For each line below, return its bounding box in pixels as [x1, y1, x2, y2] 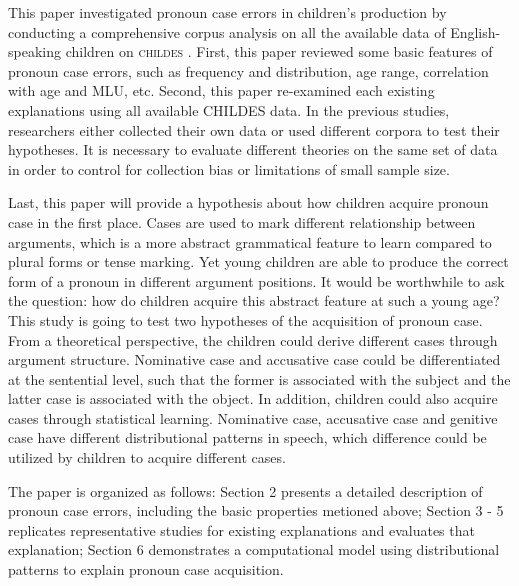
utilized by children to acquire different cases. [8, 447, 286, 468]
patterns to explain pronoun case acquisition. [8, 559, 284, 580]
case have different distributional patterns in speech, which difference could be [8, 427, 487, 448]
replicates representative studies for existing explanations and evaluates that [8, 519, 475, 540]
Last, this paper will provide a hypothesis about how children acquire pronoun [8, 192, 489, 213]
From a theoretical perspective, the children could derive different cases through [8, 329, 498, 350]
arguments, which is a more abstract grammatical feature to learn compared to [8, 231, 492, 252]
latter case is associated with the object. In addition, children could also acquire [8, 388, 498, 409]
